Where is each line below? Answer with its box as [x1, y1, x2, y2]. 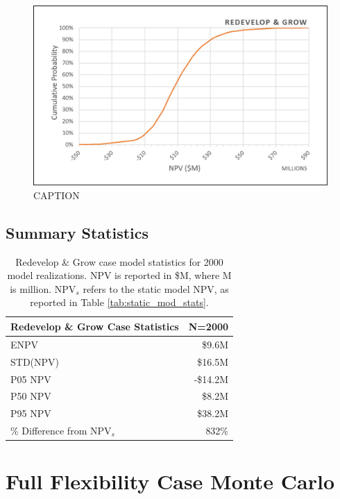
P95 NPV [10, 406, 51, 421]
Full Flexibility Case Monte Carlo [6, 467, 334, 496]
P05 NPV [10, 371, 51, 386]
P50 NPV [10, 389, 51, 403]
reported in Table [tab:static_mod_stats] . [30, 295, 209, 310]
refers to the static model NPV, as [83, 281, 229, 296]
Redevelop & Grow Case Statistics [10, 319, 179, 333]
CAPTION [33, 187, 80, 202]
